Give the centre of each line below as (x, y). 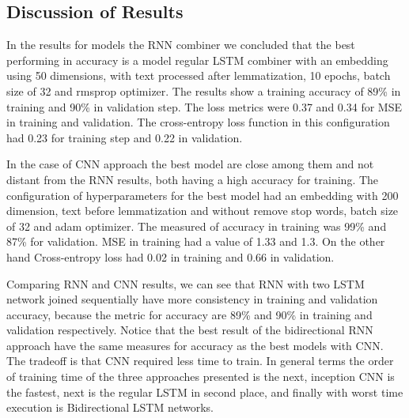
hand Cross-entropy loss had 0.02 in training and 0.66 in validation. (170, 256)
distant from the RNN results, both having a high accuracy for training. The (193, 179)
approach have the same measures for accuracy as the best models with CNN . (195, 345)
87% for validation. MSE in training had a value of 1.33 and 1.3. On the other (196, 241)
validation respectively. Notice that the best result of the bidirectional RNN (190, 330)
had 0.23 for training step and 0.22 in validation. (125, 137)
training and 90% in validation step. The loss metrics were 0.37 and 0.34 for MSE (204, 106)
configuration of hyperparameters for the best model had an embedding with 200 (203, 195)
